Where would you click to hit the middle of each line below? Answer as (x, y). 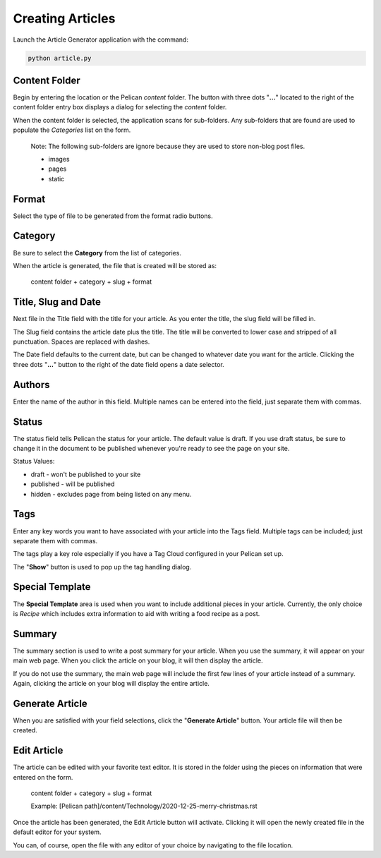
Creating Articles (64, 18)
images (59, 159)
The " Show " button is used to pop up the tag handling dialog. (102, 567)
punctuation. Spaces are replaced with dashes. (81, 342)
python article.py (60, 58)
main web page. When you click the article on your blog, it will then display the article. (138, 660)
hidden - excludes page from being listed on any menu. (111, 494)
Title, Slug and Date (57, 302)
